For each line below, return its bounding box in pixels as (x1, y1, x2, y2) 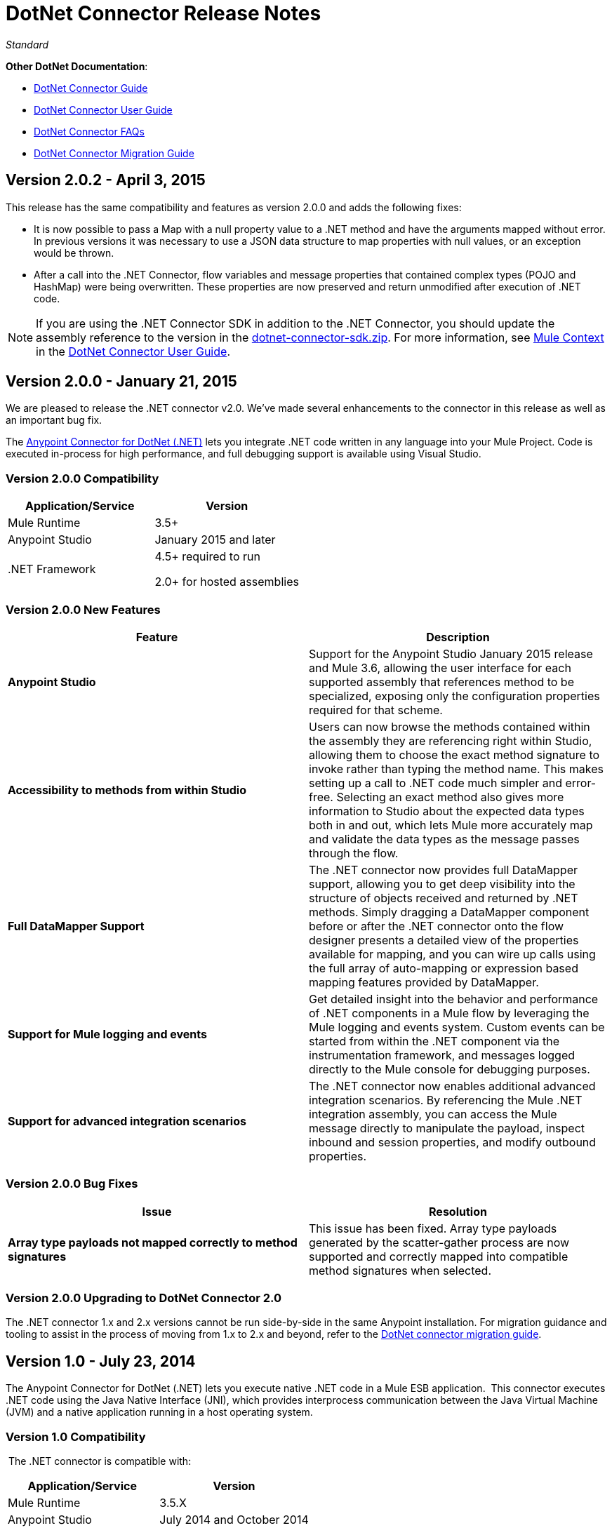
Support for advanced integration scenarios (8, 1113, 246, 1128)
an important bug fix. (6, 414, 102, 427)
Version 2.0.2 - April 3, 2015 (6, 171, 206, 189)
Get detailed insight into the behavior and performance (309, 991, 599, 1006)
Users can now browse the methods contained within (309, 719, 590, 734)
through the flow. (309, 845, 399, 860)
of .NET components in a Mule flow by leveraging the (309, 1005, 590, 1020)
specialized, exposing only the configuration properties (309, 688, 600, 703)
